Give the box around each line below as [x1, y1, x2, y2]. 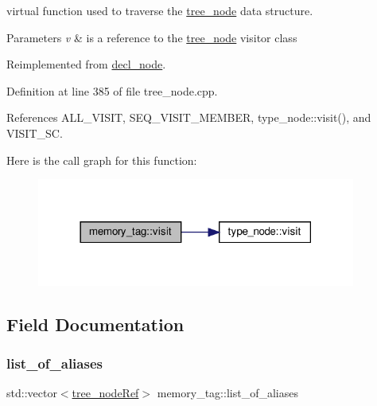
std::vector [6, 385, 57, 401]
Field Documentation [6, 311, 185, 336]
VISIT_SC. [6, 124, 63, 141]
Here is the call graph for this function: [6, 151, 197, 168]
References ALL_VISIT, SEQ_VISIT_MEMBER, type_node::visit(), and [6, 109, 371, 126]
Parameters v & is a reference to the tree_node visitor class [6, 29, 297, 45]
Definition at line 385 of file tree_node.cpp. [6, 82, 218, 99]
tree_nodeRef [72, 385, 139, 401]
